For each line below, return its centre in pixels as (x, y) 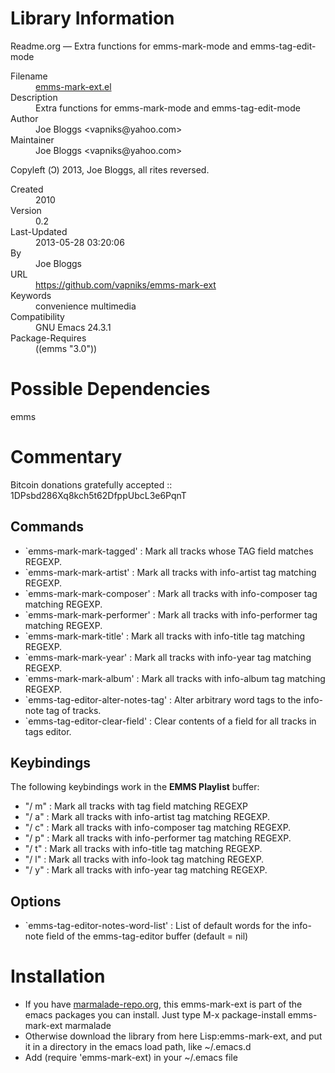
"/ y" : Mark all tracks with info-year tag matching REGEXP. (146, 870)
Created (27, 189)
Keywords (31, 295)
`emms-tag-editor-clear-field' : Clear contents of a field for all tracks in (170, 721)
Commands (47, 527)
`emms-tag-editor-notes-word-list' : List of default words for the (157, 926)
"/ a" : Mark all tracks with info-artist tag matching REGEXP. (147, 817)
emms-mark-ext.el (73, 86)
